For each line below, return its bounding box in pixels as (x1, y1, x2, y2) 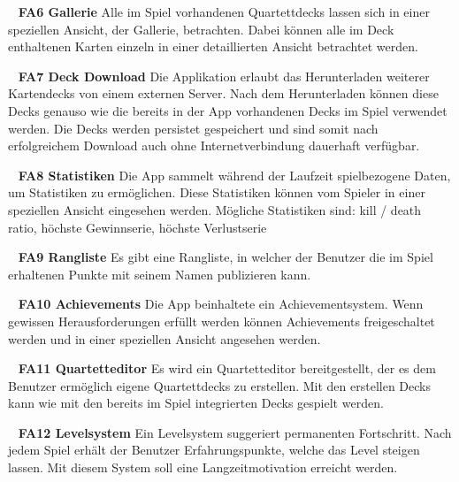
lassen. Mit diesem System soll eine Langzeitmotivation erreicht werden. (8, 458, 398, 477)
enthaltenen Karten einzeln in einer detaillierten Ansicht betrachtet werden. (8, 37, 418, 56)
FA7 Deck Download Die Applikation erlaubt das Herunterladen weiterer (18, 66, 430, 85)
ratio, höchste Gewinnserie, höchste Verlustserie (8, 218, 267, 236)
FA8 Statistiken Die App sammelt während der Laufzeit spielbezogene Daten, (18, 165, 451, 184)
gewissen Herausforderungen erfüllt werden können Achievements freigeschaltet (8, 311, 435, 330)
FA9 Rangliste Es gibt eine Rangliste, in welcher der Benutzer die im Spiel (18, 248, 433, 266)
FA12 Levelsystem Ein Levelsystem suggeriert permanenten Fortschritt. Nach (18, 423, 452, 441)
